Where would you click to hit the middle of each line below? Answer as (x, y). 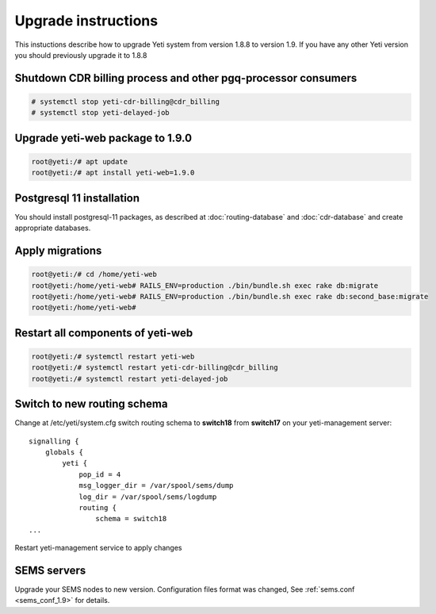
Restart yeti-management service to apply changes (98, 548)
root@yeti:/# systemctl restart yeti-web (113, 356)
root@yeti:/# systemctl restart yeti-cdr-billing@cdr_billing (155, 368)
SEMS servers (50, 570)
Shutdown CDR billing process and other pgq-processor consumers (186, 78)
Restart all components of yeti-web (104, 333)
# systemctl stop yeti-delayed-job (100, 113)
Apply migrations (58, 251)
